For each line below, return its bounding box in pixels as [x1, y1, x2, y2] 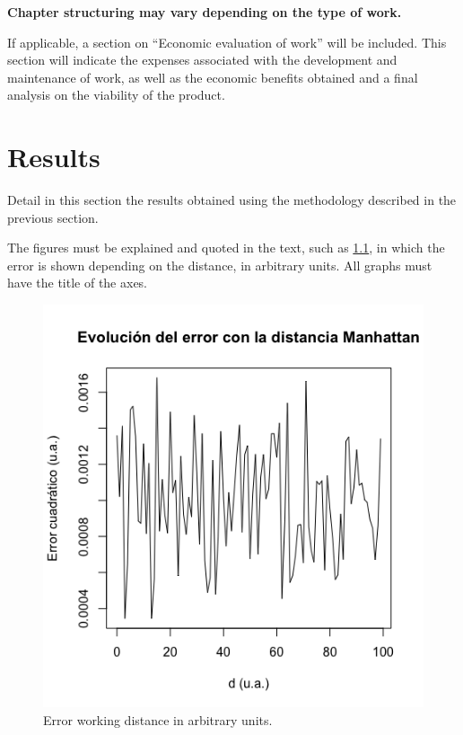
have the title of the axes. [7, 273, 148, 292]
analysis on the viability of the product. [7, 85, 225, 104]
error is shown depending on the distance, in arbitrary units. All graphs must [7, 255, 432, 274]
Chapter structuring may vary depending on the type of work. [7, 3, 402, 21]
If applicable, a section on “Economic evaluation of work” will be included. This [7, 32, 447, 51]
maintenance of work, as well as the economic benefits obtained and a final [7, 67, 418, 86]
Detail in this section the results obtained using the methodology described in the [7, 190, 457, 209]
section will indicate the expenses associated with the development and [7, 50, 397, 69]
